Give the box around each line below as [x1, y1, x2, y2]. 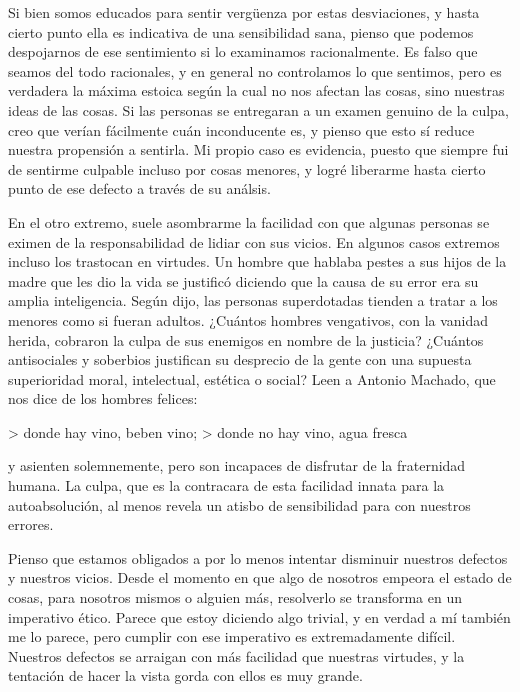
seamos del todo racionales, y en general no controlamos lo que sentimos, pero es [8, 60, 502, 81]
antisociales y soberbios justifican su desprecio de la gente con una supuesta [8, 349, 472, 370]
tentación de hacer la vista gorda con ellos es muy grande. [8, 665, 363, 686]
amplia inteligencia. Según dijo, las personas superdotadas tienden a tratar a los [8, 290, 498, 311]
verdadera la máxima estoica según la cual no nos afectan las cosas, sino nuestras [8, 80, 505, 101]
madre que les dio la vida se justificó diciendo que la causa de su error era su [8, 270, 479, 291]
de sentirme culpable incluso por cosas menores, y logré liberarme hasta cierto [8, 158, 486, 179]
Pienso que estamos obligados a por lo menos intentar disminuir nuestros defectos [8, 547, 508, 568]
